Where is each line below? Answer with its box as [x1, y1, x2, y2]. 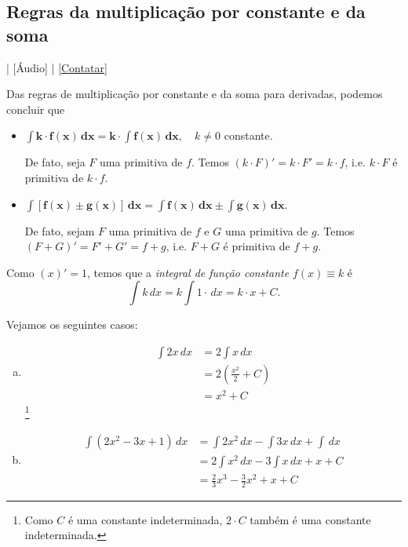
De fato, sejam [24, 222, 95, 239]
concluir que [6, 100, 65, 117]
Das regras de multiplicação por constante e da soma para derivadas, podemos [6, 86, 383, 102]
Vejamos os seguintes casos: [6, 316, 138, 333]
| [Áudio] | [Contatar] [6, 59, 107, 75]
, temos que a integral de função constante [86, 264, 290, 280]
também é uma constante [250, 511, 371, 527]
